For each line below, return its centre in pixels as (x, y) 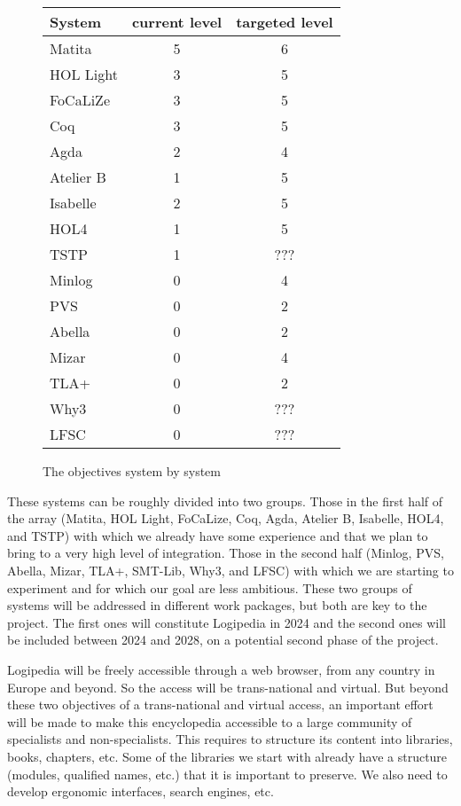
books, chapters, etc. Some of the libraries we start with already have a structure (227, 756)
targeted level (285, 22)
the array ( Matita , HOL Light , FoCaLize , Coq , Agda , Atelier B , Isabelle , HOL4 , (226, 518)
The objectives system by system (132, 471)
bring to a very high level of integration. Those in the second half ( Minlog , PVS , (226, 553)
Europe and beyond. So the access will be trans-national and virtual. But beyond (228, 687)
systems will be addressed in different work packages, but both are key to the (217, 605)
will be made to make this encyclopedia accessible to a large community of (210, 721)
